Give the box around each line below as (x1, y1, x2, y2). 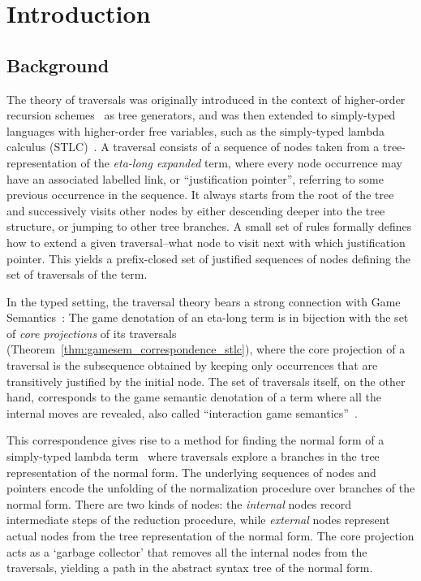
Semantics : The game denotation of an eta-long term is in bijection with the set (6, 309, 409, 326)
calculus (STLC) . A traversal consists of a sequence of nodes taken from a (6, 138, 380, 155)
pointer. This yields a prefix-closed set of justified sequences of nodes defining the (6, 249, 411, 267)
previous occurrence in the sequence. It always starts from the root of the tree (6, 186, 394, 203)
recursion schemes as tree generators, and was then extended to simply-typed (6, 106, 396, 124)
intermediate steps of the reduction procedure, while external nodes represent (6, 511, 390, 528)
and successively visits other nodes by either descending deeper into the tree (6, 202, 385, 219)
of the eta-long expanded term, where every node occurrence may (80, 154, 403, 171)
